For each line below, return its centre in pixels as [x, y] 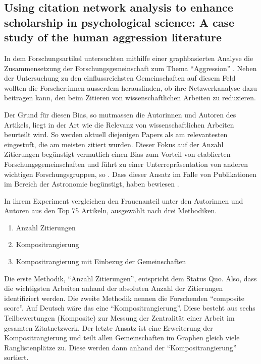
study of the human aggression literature [113, 37]
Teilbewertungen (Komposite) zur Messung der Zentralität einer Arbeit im [119, 318]
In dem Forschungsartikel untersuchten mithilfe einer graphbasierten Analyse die [129, 58]
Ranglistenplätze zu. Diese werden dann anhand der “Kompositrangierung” [120, 347]
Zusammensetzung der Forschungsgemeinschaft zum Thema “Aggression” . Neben [130, 68]
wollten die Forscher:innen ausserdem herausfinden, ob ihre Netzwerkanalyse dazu [130, 87]
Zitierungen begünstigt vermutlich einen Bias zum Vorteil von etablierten [117, 154]
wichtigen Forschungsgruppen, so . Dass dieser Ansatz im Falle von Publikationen [130, 174]
